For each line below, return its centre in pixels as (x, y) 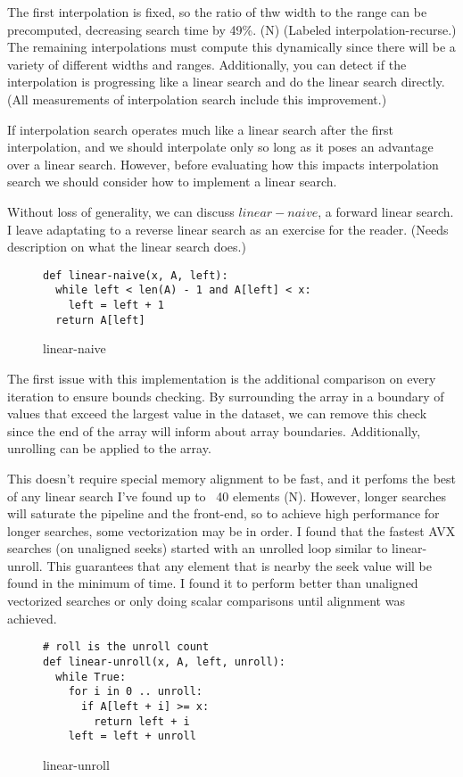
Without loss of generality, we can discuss (121, 211)
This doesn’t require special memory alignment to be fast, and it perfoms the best (232, 478)
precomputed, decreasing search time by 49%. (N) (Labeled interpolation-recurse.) (232, 29)
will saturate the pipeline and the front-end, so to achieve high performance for (223, 513)
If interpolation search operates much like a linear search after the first (201, 129)
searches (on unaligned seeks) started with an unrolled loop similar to (198, 548)
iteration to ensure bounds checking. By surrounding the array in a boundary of (226, 396)
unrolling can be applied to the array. (109, 448)
